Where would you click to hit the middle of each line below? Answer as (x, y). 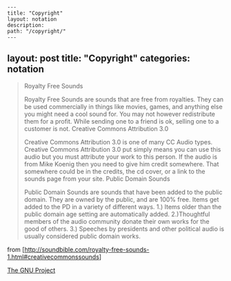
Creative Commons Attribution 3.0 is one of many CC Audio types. (118, 142)
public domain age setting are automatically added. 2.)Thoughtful (117, 214)
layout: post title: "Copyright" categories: (99, 58)
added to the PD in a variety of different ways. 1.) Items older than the (123, 206)
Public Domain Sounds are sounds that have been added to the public (123, 192)
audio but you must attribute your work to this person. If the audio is (121, 157)
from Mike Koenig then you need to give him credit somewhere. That (121, 164)
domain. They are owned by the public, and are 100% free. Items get (121, 199)
